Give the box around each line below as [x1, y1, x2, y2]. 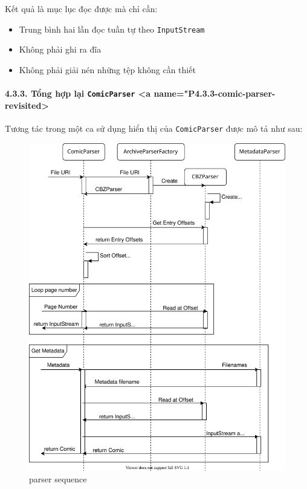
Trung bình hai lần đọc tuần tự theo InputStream [19, 22, 205, 35]
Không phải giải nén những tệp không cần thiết [19, 63, 196, 76]
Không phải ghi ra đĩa [19, 43, 102, 56]
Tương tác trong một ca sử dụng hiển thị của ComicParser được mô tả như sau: [5, 121, 303, 134]
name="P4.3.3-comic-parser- [153, 87, 276, 100]
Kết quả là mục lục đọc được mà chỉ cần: [5, 2, 158, 15]
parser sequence [29, 473, 87, 485]
